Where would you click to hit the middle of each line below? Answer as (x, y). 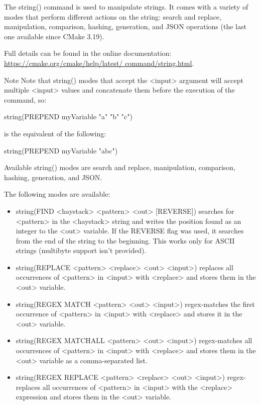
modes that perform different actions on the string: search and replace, (113, 16)
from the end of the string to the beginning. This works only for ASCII (125, 240)
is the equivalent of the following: (55, 133)
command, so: (25, 99)
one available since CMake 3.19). (54, 36)
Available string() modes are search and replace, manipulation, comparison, (120, 167)
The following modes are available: (57, 194)
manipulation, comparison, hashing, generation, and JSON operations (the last (125, 26)
